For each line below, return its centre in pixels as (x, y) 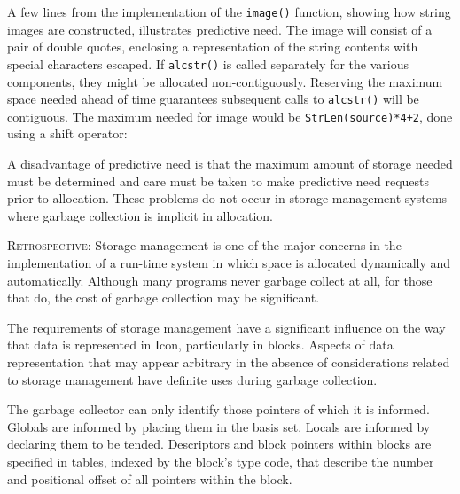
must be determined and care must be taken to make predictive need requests (218, 180)
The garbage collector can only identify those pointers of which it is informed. (218, 409)
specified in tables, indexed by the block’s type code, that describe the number (221, 461)
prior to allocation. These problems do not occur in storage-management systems (227, 198)
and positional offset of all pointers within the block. (150, 478)
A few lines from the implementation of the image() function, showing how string (229, 12)
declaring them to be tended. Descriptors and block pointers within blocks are (219, 444)
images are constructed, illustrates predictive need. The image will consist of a (220, 29)
